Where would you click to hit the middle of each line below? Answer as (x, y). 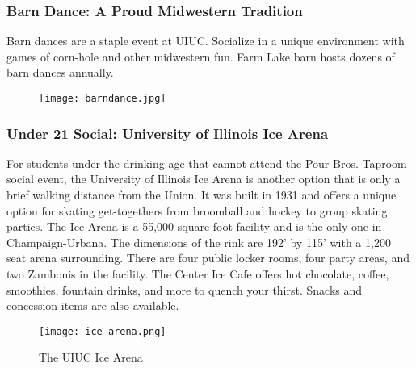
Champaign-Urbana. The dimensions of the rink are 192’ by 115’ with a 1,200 (199, 242)
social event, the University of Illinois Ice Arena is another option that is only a (204, 179)
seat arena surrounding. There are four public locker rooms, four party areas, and (208, 258)
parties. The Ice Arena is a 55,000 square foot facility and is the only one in (194, 226)
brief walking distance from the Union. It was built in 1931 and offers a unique (202, 195)
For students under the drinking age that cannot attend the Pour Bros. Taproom (207, 163)
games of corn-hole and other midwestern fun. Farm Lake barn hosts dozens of (201, 56)
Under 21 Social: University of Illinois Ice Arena (168, 133)
